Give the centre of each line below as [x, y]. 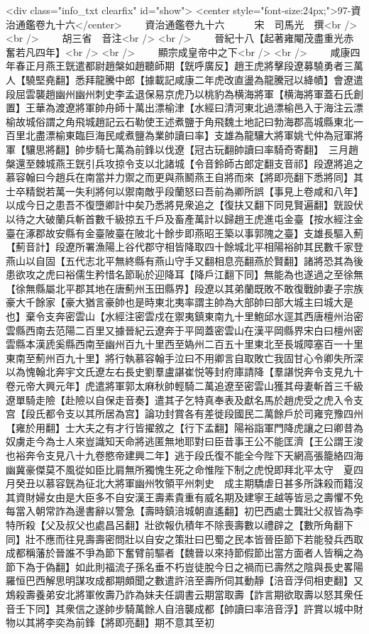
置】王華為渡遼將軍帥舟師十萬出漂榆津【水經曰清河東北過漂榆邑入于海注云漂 [184, 108]
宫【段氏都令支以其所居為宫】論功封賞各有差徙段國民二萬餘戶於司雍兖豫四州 [184, 414]
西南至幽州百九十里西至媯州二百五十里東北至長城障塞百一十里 [219, 344]
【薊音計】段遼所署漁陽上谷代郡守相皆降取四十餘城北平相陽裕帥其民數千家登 [184, 247]
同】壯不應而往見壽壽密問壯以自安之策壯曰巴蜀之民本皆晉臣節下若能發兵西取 [184, 539]
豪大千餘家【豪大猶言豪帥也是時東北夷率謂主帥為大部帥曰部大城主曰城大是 [180, 302]
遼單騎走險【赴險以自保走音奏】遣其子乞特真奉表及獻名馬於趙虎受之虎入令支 [184, 399]
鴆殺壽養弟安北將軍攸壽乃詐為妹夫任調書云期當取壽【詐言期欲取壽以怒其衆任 [184, 594]
